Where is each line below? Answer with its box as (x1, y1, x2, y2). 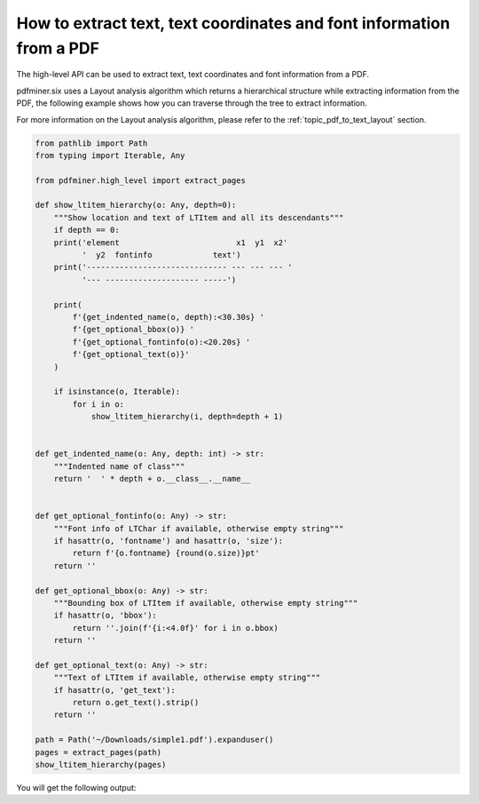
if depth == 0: (53, 225, 120, 235)
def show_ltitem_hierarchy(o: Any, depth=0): (35, 200, 237, 211)
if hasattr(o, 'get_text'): (53, 685, 177, 695)
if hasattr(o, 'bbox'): (53, 610, 157, 621)
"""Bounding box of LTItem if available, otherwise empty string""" (53, 598, 358, 608)
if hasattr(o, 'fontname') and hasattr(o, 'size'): (53, 536, 284, 545)
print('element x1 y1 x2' (53, 237, 288, 248)
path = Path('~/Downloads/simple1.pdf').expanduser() (35, 735, 274, 745)
